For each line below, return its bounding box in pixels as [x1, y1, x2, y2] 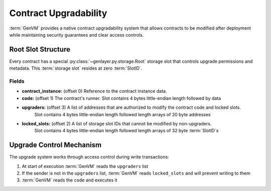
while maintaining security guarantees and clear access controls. [9, 32, 144, 38]
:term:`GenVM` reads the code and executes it [22, 177, 117, 183]
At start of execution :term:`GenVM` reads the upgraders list [22, 163, 149, 169]
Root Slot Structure [9, 45, 70, 54]
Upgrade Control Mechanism [9, 141, 102, 149]
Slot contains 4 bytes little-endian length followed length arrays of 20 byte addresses [34, 111, 211, 117]
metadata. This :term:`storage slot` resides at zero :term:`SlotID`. [9, 65, 143, 71]
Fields [9, 78, 25, 85]
